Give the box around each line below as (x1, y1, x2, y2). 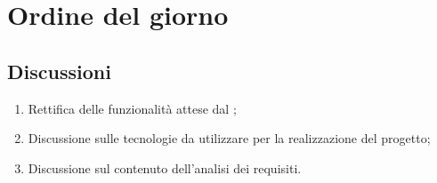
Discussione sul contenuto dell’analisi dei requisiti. (28, 158, 302, 177)
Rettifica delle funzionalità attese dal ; (28, 99, 237, 117)
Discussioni (7, 57, 111, 84)
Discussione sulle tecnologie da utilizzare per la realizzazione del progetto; (28, 129, 431, 147)
